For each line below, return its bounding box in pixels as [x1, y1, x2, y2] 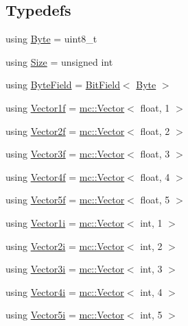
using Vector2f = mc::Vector [5, 123, 125, 138]
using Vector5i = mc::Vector [5, 308, 124, 322]
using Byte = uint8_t [5, 32, 97, 46]
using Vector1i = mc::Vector [5, 215, 124, 229]
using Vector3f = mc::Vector [5, 147, 125, 161]
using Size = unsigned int [5, 54, 113, 68]
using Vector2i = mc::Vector [5, 238, 124, 253]
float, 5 [140, 192, 170, 207]
